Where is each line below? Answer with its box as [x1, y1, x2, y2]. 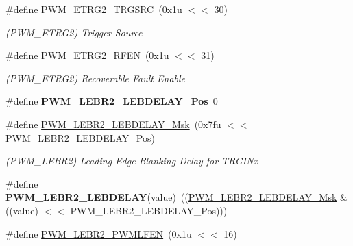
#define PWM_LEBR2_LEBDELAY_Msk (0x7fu [5, 116, 221, 131]
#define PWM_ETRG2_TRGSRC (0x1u [5, 2, 182, 16]
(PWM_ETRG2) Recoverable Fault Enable [5, 71, 186, 85]
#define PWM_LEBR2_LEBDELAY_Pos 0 [5, 94, 218, 108]
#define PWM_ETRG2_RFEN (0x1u [5, 48, 169, 62]
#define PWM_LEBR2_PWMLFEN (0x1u [5, 226, 192, 241]
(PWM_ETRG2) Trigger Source [5, 25, 143, 39]
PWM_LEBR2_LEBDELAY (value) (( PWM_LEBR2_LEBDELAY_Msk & [5, 190, 348, 204]
